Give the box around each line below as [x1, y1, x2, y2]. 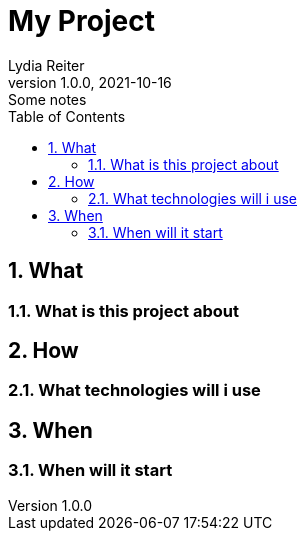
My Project [8, 4, 155, 38]
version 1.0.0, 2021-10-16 [8, 73, 172, 91]
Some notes [8, 90, 87, 108]
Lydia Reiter [8, 56, 85, 74]
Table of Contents [8, 107, 126, 125]
